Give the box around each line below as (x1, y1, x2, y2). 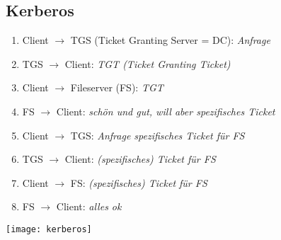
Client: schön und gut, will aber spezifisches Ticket (56, 103, 275, 118)
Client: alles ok (56, 199, 122, 214)
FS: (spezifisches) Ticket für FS (70, 175, 207, 190)
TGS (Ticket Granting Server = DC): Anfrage (70, 33, 270, 47)
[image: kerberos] (6, 224, 92, 234)
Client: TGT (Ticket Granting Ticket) (64, 56, 231, 71)
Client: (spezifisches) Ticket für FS (64, 152, 216, 166)
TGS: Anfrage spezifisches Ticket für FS (70, 127, 245, 142)
